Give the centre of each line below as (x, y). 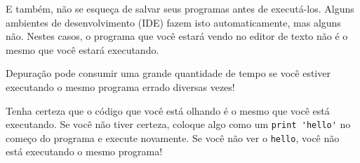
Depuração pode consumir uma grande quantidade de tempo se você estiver (168, 73)
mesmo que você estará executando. (82, 49)
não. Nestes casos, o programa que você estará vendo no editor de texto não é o (177, 36)
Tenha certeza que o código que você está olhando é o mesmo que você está (168, 110)
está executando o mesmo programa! (84, 151)
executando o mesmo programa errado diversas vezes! (120, 86)
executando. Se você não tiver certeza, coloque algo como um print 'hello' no (178, 124)
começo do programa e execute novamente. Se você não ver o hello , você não (173, 137)
